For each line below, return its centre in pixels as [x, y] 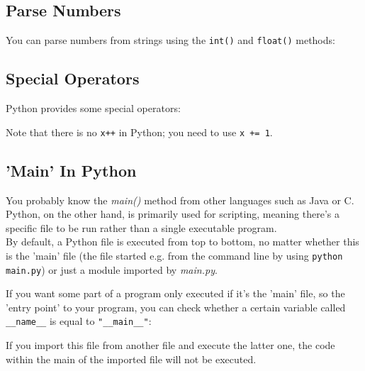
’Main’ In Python [71, 170]
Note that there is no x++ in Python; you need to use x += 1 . [139, 132]
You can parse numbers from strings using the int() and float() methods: [170, 40]
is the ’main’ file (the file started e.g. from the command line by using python [174, 255]
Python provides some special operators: [93, 108]
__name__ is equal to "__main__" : [79, 321]
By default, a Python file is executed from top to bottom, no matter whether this [182, 242]
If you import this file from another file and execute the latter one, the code [170, 345]
